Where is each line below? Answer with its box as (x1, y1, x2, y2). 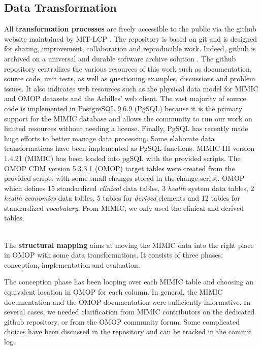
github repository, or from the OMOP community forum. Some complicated (4, 316, 240, 327)
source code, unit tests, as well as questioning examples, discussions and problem (4, 73, 255, 84)
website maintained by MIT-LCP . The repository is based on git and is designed (4, 33, 257, 44)
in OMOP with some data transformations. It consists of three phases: (4, 249, 223, 260)
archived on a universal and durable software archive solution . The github (4, 53, 236, 63)
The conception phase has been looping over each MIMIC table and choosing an (4, 276, 254, 287)
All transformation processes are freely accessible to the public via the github (4, 23, 256, 34)
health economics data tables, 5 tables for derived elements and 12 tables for (4, 193, 240, 203)
